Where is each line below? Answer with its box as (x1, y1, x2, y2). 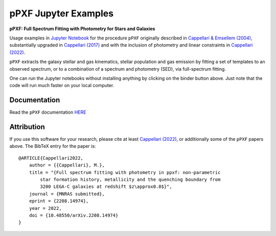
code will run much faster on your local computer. (9, 82, 114, 89)
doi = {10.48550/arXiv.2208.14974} (29, 212, 119, 218)
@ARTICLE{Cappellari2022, (18, 155, 84, 161)
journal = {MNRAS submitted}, (29, 191, 105, 197)
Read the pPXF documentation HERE (9, 109, 86, 115)
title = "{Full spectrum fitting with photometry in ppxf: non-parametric (29, 169, 221, 175)
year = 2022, (29, 205, 62, 211)
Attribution (9, 123, 45, 131)
